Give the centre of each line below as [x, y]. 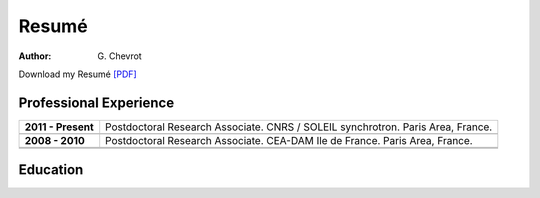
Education [51, 170]
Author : [35, 56]
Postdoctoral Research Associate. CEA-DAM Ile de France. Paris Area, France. [289, 140]
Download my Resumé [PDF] [77, 74]
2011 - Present [59, 127]
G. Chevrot [119, 56]
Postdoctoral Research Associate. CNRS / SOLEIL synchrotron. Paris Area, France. [299, 127]
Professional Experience [96, 102]
